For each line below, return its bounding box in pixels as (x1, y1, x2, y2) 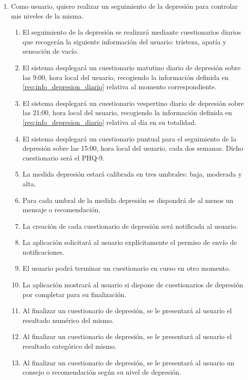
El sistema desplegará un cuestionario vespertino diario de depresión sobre (22, 98, 244, 108)
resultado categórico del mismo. (22, 341, 117, 351)
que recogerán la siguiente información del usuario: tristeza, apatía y (22, 36, 227, 46)
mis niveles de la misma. (11, 10, 84, 20)
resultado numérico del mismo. (22, 315, 114, 325)
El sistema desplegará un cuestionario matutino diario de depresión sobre (22, 62, 241, 72)
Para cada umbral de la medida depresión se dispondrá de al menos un (22, 195, 234, 205)
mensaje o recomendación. (22, 204, 101, 215)
